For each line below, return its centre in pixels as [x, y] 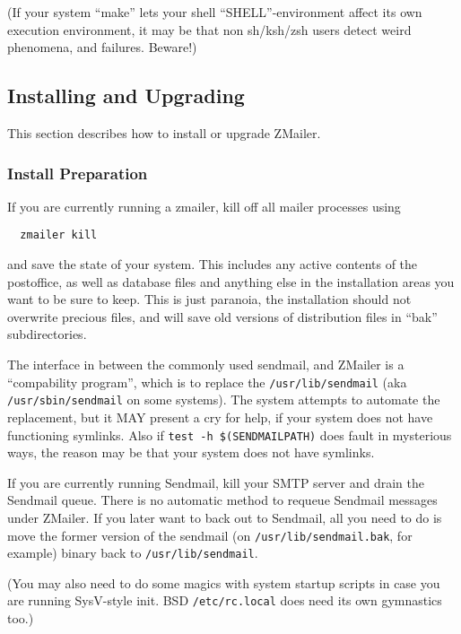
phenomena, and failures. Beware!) [102, 47]
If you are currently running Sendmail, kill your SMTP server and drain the [216, 482]
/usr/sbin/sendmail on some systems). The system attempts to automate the [224, 400]
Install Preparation [78, 173]
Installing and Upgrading [126, 96]
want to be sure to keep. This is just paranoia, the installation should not [209, 299]
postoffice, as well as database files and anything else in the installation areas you [231, 281]
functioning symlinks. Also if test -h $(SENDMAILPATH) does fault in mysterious [230, 434]
